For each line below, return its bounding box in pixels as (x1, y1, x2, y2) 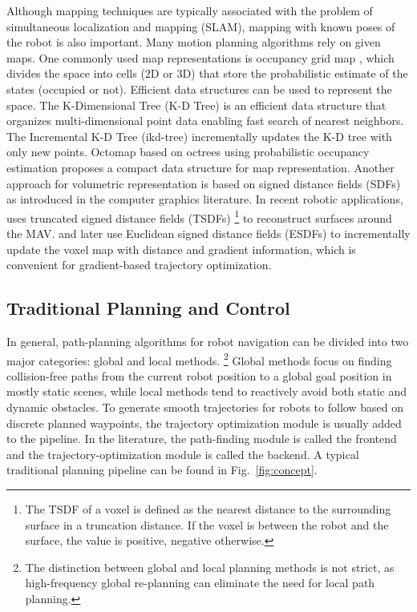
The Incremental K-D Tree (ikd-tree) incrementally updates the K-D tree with (6, 127, 392, 144)
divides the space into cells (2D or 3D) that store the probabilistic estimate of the (6, 65, 408, 82)
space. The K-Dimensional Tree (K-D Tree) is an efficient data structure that (6, 96, 387, 113)
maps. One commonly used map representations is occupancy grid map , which (6, 49, 395, 66)
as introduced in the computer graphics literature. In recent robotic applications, (6, 191, 403, 207)
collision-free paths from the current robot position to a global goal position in (6, 367, 392, 384)
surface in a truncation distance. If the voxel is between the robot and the (25, 516, 389, 533)
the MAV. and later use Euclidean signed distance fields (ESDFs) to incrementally (6, 224, 411, 241)
